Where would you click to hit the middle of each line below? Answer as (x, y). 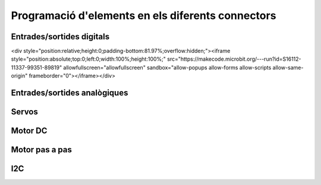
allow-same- (288, 67)
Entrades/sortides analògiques (70, 93)
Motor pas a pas (42, 150)
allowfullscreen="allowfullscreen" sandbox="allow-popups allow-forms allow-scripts (167, 67)
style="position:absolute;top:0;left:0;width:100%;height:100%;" (89, 59)
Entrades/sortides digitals (60, 37)
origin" (19, 76)
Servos (24, 112)
